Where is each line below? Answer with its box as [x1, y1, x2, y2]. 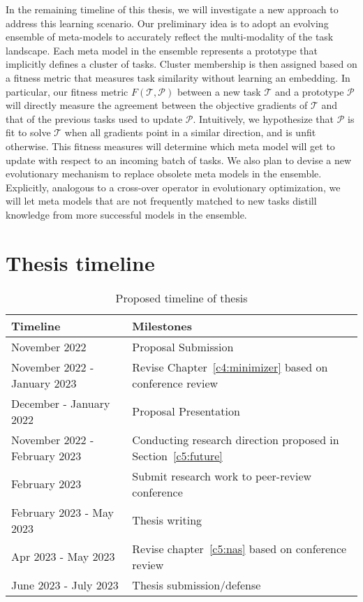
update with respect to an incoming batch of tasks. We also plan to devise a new [6, 152, 352, 167]
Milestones [132, 317, 192, 334]
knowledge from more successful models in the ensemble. [6, 207, 247, 221]
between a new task [177, 84, 261, 98]
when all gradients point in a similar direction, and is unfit [64, 125, 316, 140]
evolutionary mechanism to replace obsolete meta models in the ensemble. [6, 166, 322, 181]
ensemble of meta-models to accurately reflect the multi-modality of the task [6, 29, 334, 44]
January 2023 [11, 374, 77, 391]
